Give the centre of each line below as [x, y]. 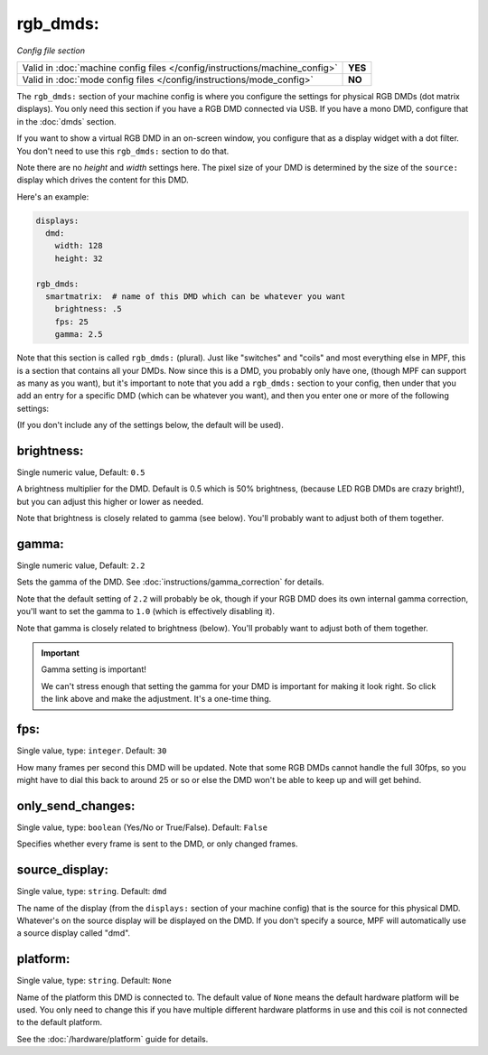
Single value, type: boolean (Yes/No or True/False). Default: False [142, 827]
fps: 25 [72, 322]
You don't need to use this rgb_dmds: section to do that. [123, 151]
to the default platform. [60, 1022]
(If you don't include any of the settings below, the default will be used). [150, 425]
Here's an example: [53, 196]
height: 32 [79, 258]
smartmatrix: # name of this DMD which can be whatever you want [196, 297]
